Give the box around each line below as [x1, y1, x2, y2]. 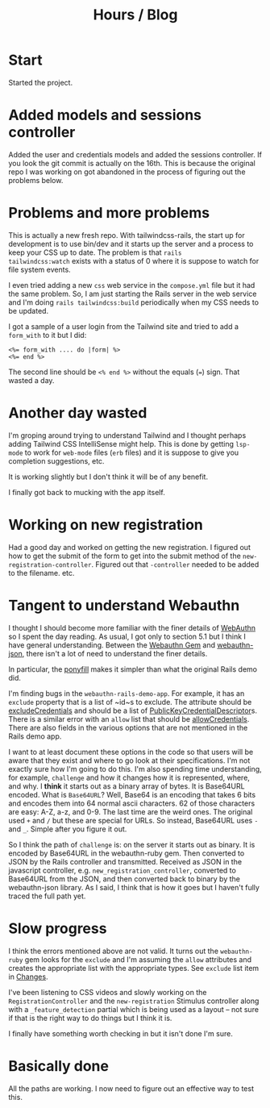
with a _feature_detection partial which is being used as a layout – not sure [8, 1004, 260, 1014]
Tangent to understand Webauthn [8, 596, 240, 614]
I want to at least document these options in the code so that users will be [8, 747, 254, 756]
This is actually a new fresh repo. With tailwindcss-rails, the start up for [8, 230, 246, 240]
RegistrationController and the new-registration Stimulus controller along [8, 996, 260, 1006]
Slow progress [8, 919, 107, 937]
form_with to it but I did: [8, 330, 87, 339]
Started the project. [8, 77, 73, 87]
